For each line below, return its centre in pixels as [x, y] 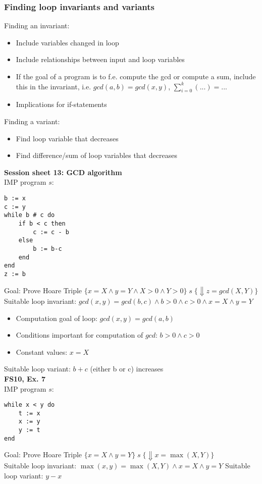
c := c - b [51, 232]
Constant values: [42, 352]
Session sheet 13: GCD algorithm [63, 172]
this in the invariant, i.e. [54, 86]
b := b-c [47, 249]
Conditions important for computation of [80, 335]
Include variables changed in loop [67, 42]
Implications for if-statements [61, 104]
